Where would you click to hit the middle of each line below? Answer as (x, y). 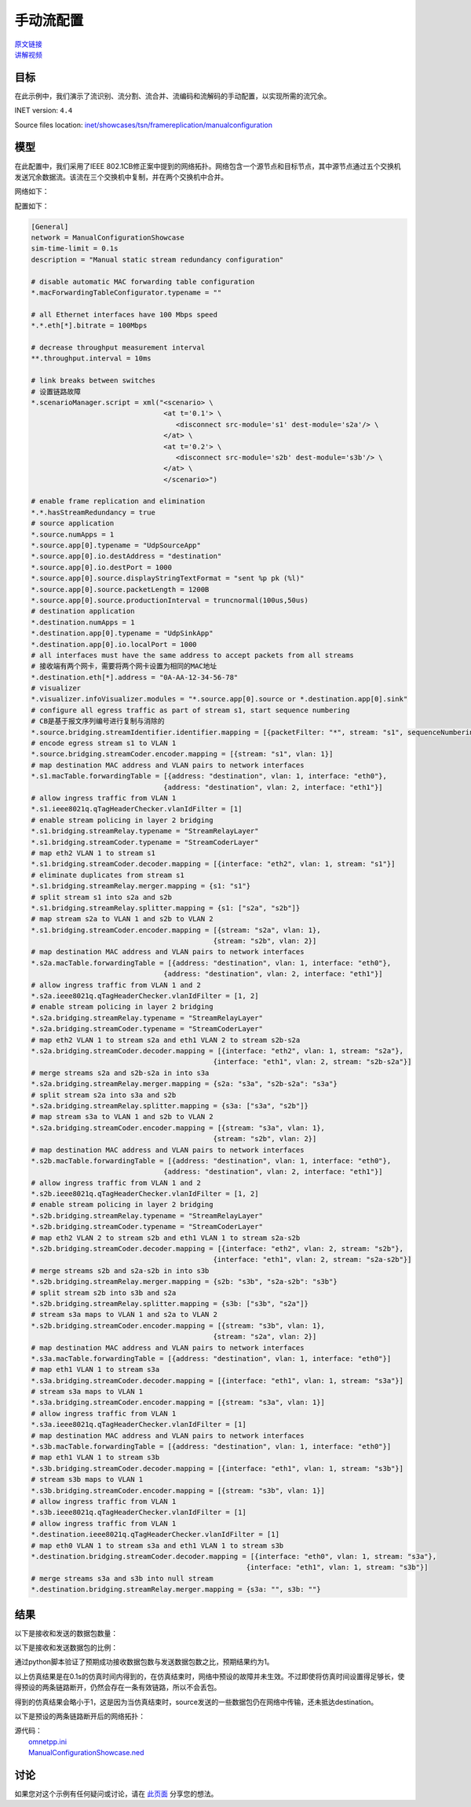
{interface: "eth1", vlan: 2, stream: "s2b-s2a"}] (312, 1062)
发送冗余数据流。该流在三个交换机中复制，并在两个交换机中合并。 (121, 177)
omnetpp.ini (47, 1741)
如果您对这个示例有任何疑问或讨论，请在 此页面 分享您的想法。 (116, 1794)
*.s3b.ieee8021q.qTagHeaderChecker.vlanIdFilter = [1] (139, 1513)
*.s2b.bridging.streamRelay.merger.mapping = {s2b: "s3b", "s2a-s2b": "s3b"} (184, 1282)
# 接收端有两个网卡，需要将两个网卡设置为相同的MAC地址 (124, 666)
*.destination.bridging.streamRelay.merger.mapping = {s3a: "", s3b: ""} (176, 1589)
